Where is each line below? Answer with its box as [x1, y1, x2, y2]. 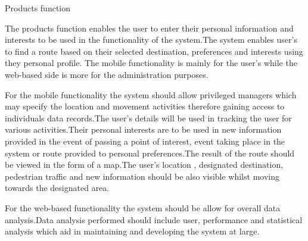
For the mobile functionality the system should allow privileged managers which [5, 88, 297, 101]
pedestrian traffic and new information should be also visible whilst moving [5, 170, 279, 182]
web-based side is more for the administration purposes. [5, 68, 209, 80]
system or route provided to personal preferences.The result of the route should [5, 146, 295, 159]
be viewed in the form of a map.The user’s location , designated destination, [5, 158, 284, 171]
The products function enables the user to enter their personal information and [5, 21, 294, 34]
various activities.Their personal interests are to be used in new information [5, 123, 282, 136]
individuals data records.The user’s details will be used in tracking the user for [5, 111, 292, 124]
